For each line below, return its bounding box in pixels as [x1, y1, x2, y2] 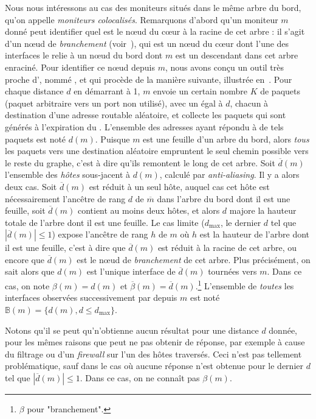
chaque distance [5, 85, 64, 97]
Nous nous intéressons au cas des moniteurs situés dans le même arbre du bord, [5, 1, 301, 13]
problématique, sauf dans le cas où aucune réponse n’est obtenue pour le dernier [5, 359, 303, 372]
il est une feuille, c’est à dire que [5, 241, 126, 254]
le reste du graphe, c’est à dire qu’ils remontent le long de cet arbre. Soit [5, 156, 275, 169]
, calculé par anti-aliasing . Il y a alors [159, 168, 300, 181]
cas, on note [5, 279, 50, 292]
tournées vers [208, 265, 257, 278]
